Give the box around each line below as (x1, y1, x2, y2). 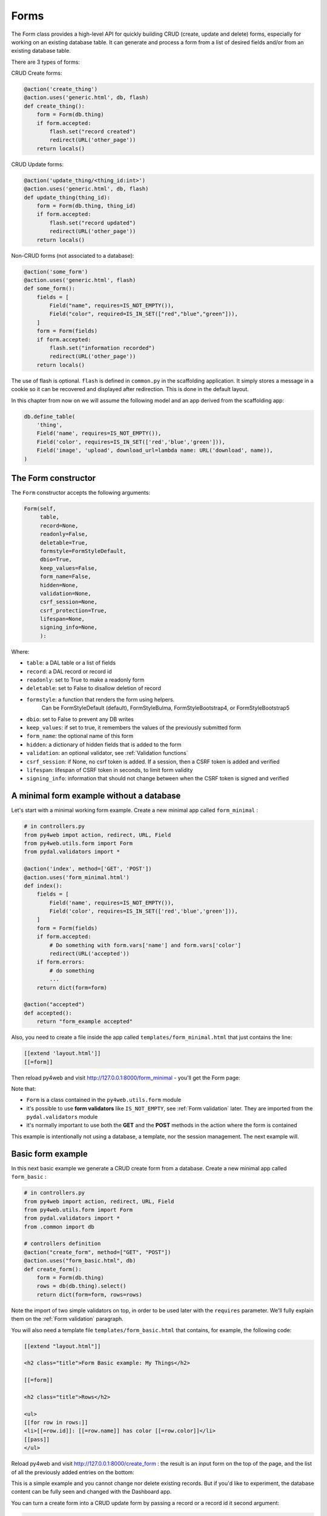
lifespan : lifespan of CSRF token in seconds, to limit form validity (26, 766, 193, 773)
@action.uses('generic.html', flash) (24, 277, 136, 283)
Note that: (11, 1085, 36, 1092)
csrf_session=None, (39, 599, 98, 606)
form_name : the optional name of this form (26, 733, 134, 740)
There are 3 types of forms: (11, 58, 80, 65)
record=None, (39, 522, 79, 529)
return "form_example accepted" (36, 1018, 133, 1025)
